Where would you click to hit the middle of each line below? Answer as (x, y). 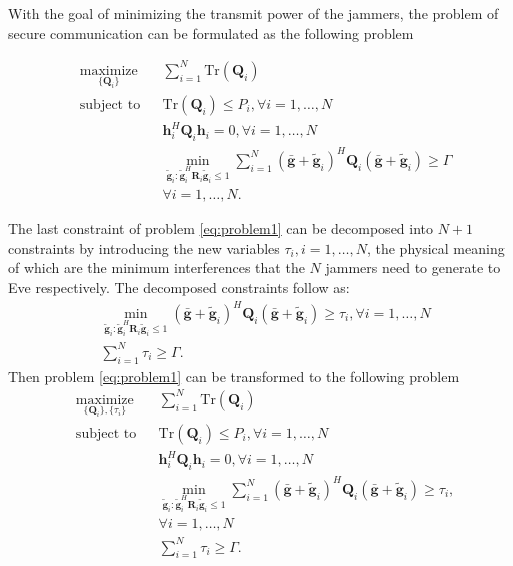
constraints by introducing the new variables (144, 247)
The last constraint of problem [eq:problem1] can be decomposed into (221, 228)
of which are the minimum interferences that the (156, 267)
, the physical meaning (435, 247)
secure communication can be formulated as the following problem (211, 32)
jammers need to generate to (413, 267)
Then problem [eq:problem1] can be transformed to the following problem (234, 375)
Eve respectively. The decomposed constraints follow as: (179, 286)
